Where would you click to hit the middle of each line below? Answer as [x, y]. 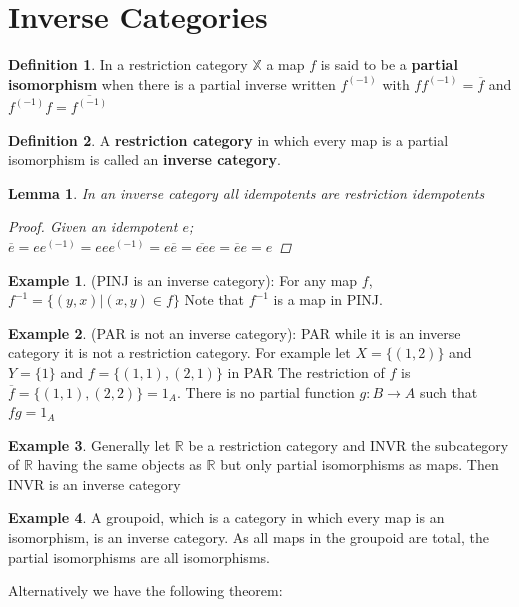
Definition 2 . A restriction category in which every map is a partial [228, 139]
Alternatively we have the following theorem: [145, 590]
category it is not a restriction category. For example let [179, 352]
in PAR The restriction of [306, 371]
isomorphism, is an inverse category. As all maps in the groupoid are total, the [248, 537]
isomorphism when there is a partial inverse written [172, 83]
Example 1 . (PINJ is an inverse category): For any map [183, 279]
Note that [214, 299]
